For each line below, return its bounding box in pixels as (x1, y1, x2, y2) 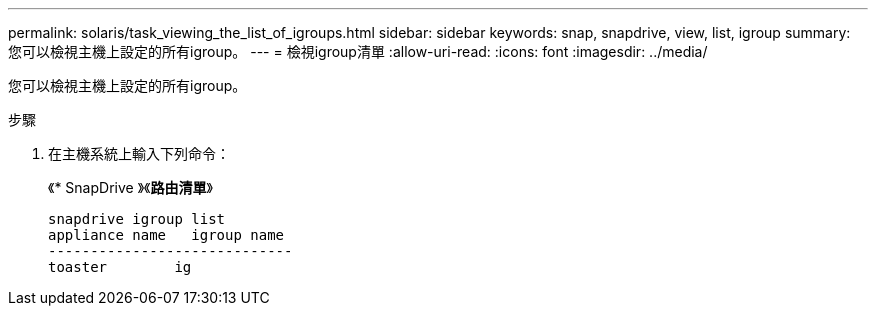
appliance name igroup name (48, 227, 285, 243)
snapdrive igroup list (48, 211, 226, 227)
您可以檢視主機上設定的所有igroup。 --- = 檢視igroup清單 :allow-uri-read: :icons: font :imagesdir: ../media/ (8, 43, 708, 60)
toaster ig (48, 259, 192, 275)
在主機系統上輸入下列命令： (48, 145, 230, 162)
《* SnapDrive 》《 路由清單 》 (48, 179, 213, 196)
